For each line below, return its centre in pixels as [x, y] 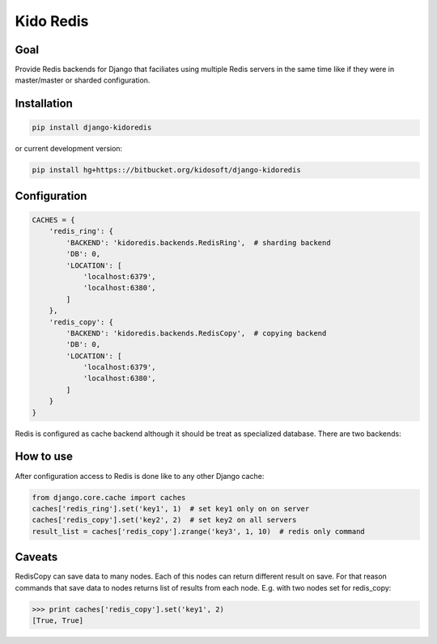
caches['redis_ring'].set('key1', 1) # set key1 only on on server [171, 508]
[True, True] [58, 620]
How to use [44, 457]
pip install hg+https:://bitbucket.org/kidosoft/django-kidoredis [166, 170]
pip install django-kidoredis [92, 128]
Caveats [36, 557]
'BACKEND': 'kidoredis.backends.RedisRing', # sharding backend [198, 242]
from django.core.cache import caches [109, 497]
